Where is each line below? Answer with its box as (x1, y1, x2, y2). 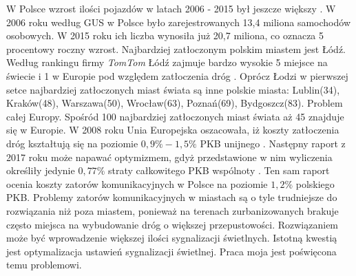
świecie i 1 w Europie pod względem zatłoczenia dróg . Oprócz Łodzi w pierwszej (6, 68, 348, 83)
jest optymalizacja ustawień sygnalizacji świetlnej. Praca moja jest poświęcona (6, 244, 337, 258)
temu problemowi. (6, 257, 82, 272)
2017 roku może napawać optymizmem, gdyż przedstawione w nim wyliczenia (6, 149, 333, 164)
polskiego (295, 176, 335, 191)
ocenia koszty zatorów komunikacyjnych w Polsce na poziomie (6, 176, 268, 191)
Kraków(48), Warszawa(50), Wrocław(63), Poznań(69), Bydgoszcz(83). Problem (6, 96, 343, 110)
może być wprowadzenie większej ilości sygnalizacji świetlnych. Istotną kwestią (6, 231, 337, 245)
